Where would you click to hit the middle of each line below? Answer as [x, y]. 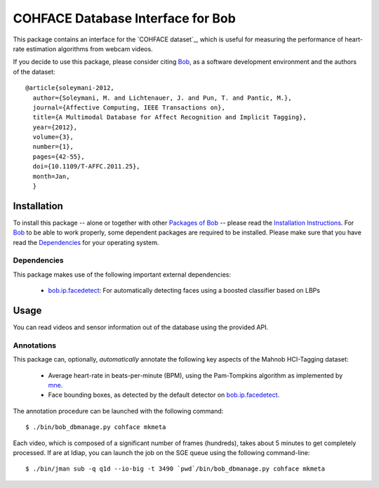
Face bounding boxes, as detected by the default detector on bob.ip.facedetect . [164, 395]
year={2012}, [55, 127]
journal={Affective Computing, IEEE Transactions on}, [129, 107]
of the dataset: [34, 72]
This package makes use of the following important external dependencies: [122, 275]
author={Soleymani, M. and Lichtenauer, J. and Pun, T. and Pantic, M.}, [162, 98]
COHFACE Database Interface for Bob [125, 18]
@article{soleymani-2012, [70, 88]
